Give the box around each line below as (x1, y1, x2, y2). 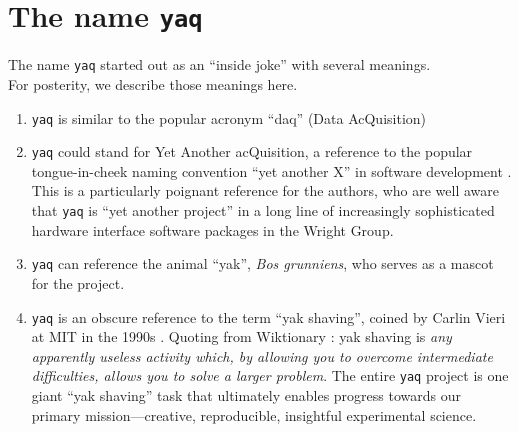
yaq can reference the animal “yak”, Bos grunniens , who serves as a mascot (31, 253, 494, 274)
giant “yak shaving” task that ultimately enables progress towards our (31, 385, 461, 405)
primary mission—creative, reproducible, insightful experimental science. (31, 404, 477, 425)
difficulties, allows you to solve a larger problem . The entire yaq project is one (31, 365, 509, 386)
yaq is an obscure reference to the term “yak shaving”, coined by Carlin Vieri (31, 306, 506, 327)
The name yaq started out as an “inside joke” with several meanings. (8, 54, 431, 75)
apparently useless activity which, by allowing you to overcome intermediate (31, 345, 493, 366)
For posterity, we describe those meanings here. (8, 73, 298, 94)
